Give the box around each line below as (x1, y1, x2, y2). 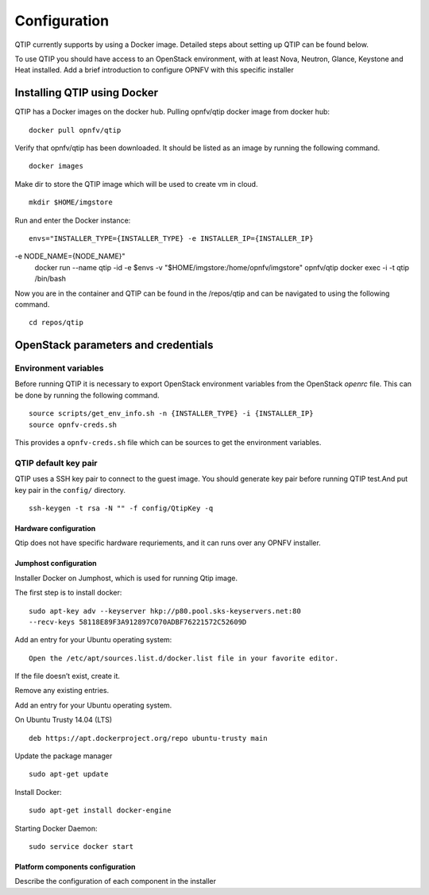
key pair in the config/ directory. (14, 485, 126, 494)
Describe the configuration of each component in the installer (14, 877, 216, 886)
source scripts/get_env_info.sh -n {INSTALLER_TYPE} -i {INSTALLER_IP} (29, 409, 314, 418)
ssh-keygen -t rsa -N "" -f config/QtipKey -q (29, 503, 214, 513)
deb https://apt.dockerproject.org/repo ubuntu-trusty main (29, 734, 268, 742)
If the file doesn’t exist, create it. (14, 672, 121, 681)
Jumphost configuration (14, 559, 97, 568)
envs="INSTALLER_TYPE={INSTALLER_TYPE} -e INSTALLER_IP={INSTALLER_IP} (29, 234, 314, 242)
